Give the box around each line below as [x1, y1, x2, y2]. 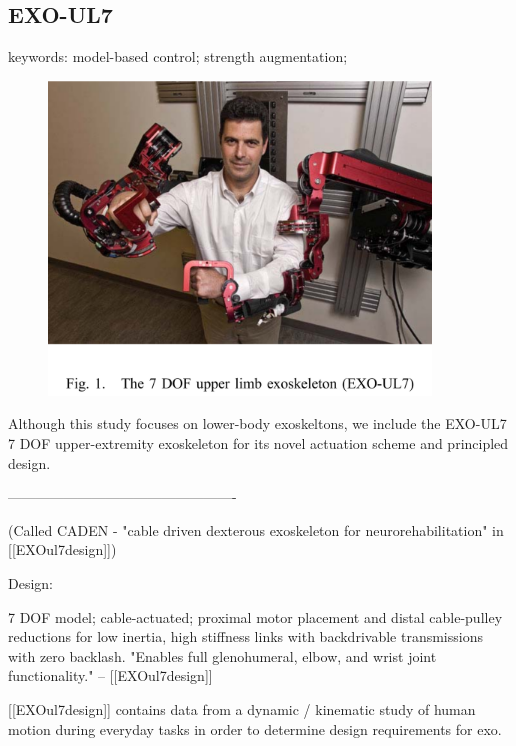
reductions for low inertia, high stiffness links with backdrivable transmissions [8, 626, 483, 647]
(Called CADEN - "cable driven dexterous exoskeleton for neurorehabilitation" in [8, 519, 504, 540]
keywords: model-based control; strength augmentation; [8, 46, 348, 67]
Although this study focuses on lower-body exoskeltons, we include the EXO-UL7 [8, 413, 507, 434]
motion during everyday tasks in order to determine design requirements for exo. [8, 718, 502, 739]
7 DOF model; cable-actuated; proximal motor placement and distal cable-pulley [8, 606, 503, 627]
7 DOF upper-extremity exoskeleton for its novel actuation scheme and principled [8, 432, 509, 453]
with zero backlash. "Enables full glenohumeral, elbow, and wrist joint [8, 645, 437, 666]
